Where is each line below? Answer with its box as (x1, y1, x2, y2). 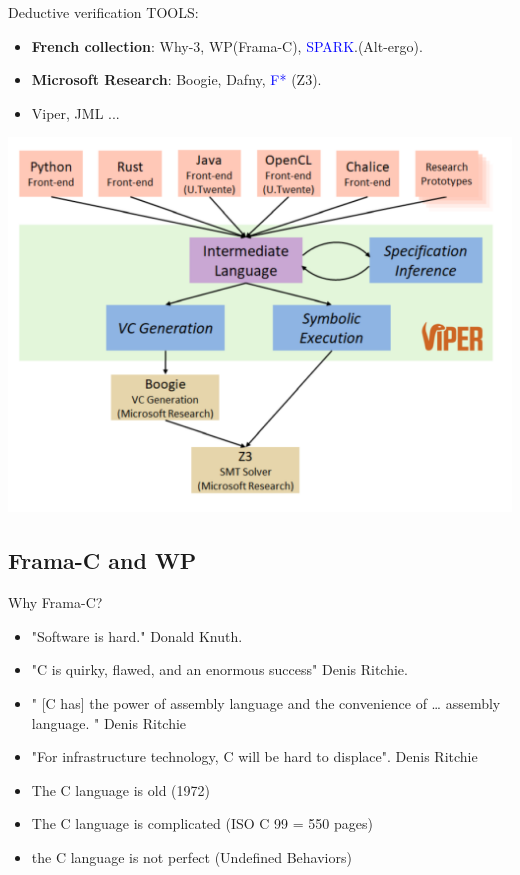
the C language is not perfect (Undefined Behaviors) (31, 846, 352, 867)
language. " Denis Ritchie (31, 712, 187, 733)
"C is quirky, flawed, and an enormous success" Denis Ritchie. (31, 659, 408, 680)
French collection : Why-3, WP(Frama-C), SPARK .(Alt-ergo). (31, 35, 423, 56)
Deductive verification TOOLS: (8, 2, 199, 22)
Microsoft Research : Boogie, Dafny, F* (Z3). (31, 69, 322, 90)
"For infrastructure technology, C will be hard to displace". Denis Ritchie (31, 746, 478, 767)
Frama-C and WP (8, 545, 197, 576)
